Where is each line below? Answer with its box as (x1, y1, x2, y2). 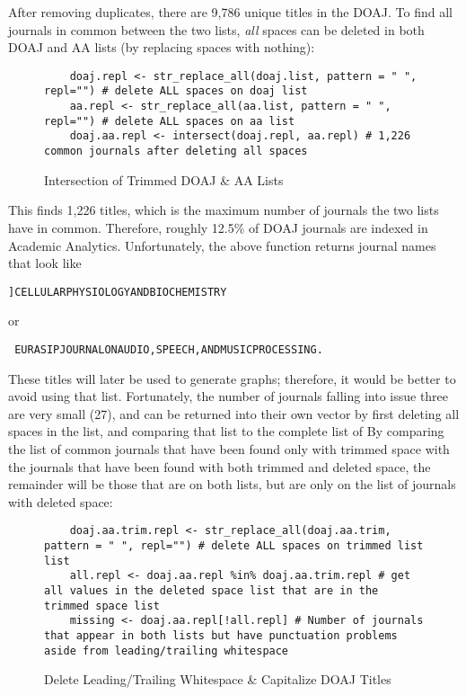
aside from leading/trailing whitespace (44, 644, 289, 657)
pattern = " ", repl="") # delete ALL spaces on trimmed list (44, 539, 424, 552)
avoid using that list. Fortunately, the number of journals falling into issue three (8, 387, 449, 405)
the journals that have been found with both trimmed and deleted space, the (8, 457, 431, 476)
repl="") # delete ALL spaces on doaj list (44, 85, 308, 98)
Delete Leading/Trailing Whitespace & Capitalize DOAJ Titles (44, 670, 391, 689)
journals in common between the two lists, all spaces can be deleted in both (8, 20, 425, 39)
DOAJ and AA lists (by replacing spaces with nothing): (8, 38, 315, 57)
